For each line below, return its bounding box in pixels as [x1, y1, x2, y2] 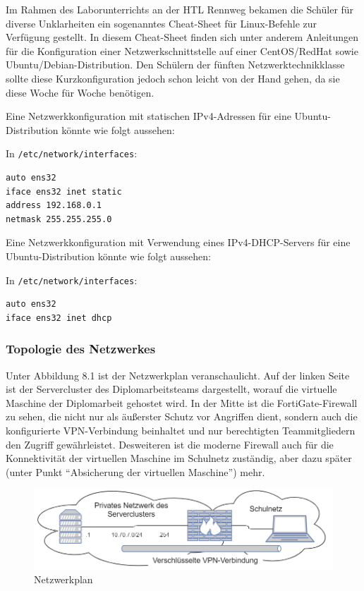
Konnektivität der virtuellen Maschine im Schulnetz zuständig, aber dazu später [6, 451, 352, 465]
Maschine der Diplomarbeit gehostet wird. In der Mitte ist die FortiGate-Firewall [6, 395, 358, 410]
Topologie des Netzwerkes [6, 340, 156, 358]
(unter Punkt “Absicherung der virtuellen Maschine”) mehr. [6, 464, 265, 479]
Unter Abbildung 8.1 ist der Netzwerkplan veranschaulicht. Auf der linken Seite [6, 367, 350, 382]
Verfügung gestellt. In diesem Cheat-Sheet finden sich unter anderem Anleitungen [6, 30, 359, 44]
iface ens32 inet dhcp [6, 312, 112, 323]
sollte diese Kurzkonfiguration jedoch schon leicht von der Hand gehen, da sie [6, 71, 340, 85]
